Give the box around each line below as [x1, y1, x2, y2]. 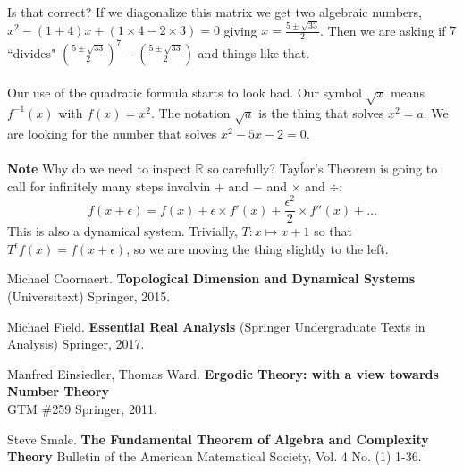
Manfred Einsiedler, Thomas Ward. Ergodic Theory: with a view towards [7, 364, 439, 383]
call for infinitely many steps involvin [7, 176, 211, 195]
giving [223, 21, 257, 39]
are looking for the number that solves [7, 123, 217, 142]
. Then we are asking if [320, 21, 446, 39]
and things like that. [198, 43, 310, 62]
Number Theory [7, 382, 109, 400]
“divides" [7, 43, 56, 62]
